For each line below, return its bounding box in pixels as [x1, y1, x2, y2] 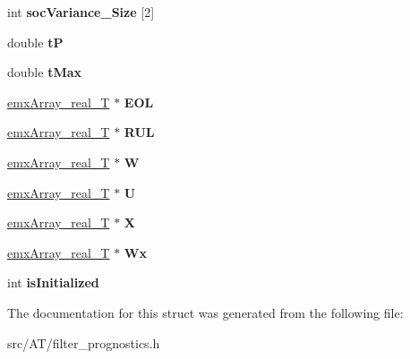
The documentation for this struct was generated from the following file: [7, 303, 404, 321]
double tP [7, 32, 64, 51]
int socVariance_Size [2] [7, 3, 155, 21]
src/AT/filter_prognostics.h [7, 333, 160, 352]
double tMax [7, 63, 81, 81]
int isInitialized [7, 273, 99, 292]
